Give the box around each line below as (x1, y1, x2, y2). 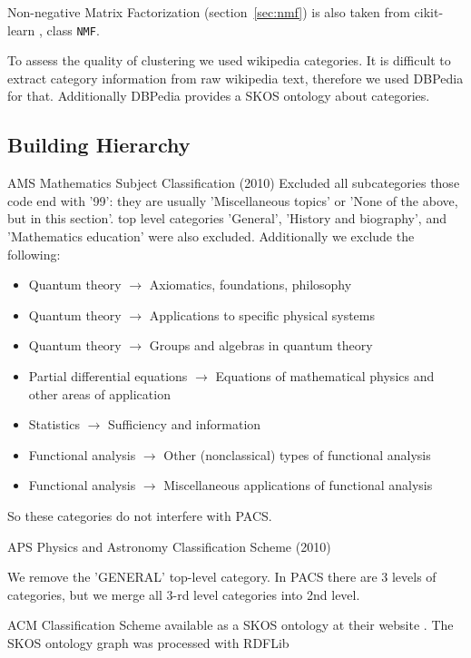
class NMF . (46, 20, 100, 39)
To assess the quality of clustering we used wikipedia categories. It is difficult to (7, 51, 451, 70)
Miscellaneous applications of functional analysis (163, 476, 433, 495)
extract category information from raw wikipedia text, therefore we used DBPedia (7, 68, 464, 87)
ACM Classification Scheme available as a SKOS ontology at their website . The (7, 615, 454, 634)
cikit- (414, 3, 444, 21)
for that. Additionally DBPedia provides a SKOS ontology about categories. (7, 86, 430, 105)
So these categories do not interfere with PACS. (7, 506, 272, 525)
